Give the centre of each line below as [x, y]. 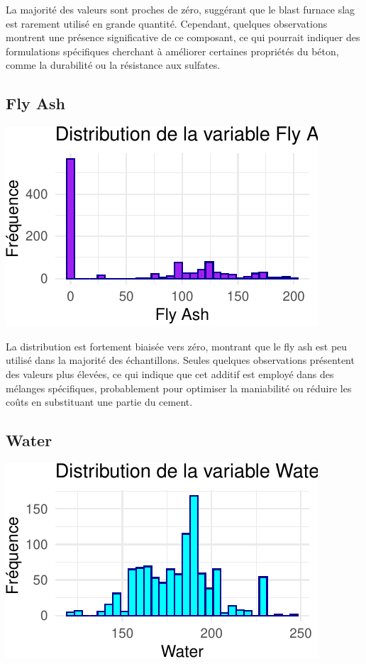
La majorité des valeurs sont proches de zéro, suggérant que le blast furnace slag [181, 9]
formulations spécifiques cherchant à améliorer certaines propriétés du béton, [172, 51]
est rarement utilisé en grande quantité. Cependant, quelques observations [167, 23]
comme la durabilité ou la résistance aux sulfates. [113, 65]
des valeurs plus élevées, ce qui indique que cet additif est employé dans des [170, 373]
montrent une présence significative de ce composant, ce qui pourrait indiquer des [183, 37]
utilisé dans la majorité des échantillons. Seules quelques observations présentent [180, 360]
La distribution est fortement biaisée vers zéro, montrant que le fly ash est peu [177, 346]
